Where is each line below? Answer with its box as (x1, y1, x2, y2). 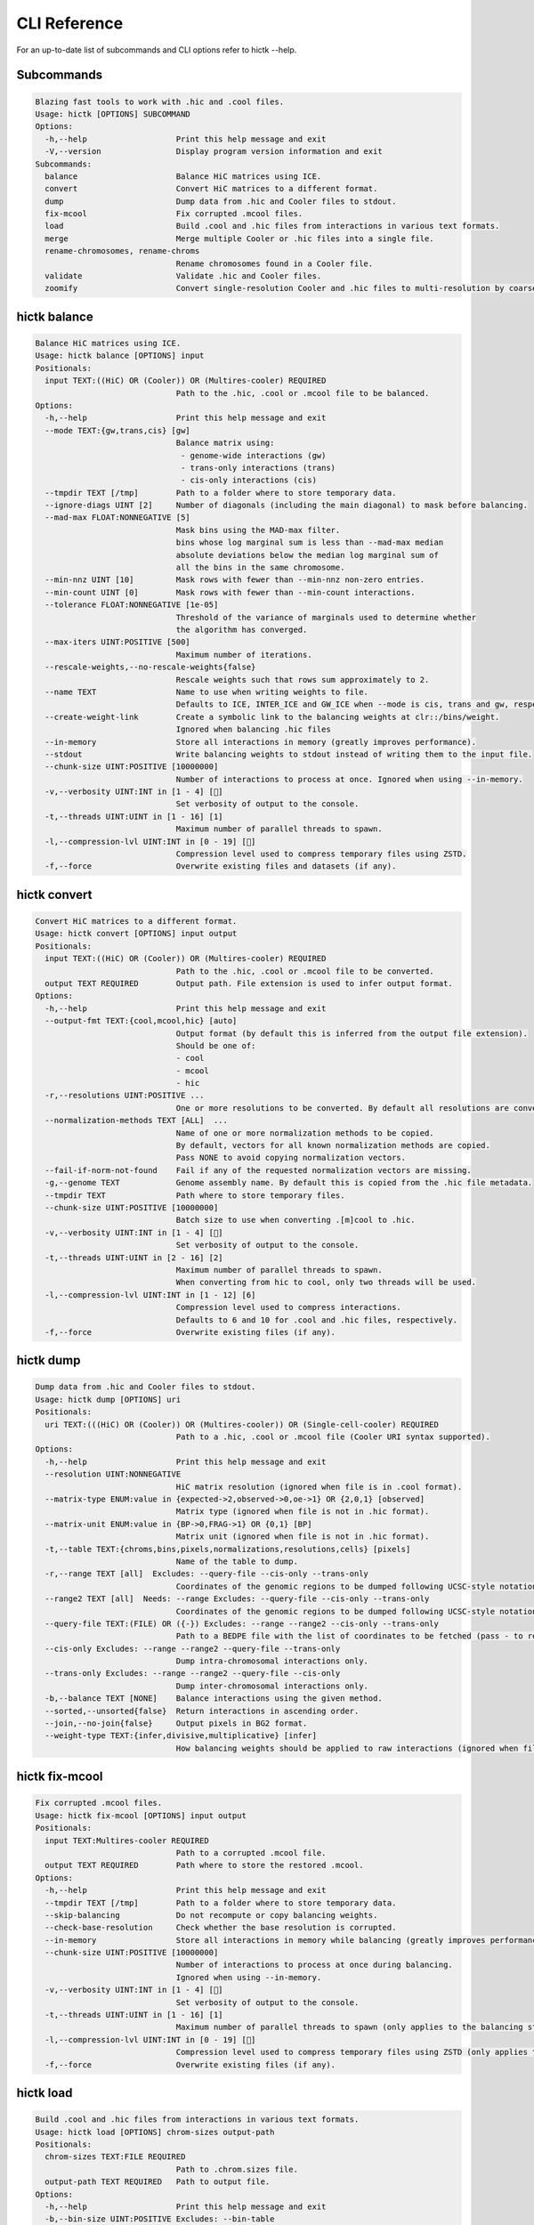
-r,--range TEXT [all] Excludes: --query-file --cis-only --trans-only (44, 1569, 369, 1579)
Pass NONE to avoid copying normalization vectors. (175, 1153, 407, 1163)
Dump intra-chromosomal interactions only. (175, 1656, 369, 1666)
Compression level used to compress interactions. (175, 1302, 402, 1313)
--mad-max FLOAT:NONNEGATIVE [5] (44, 513, 190, 522)
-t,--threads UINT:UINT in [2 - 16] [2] (44, 1252, 223, 1263)
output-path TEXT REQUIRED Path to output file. (44, 2177, 271, 2187)
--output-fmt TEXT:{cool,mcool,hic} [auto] (44, 1015, 238, 1026)
